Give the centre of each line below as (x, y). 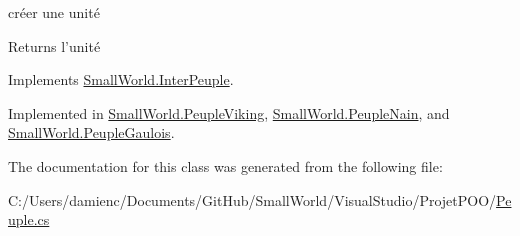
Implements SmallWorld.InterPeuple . (121, 79)
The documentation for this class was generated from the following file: (225, 165)
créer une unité (54, 12)
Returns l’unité (54, 45)
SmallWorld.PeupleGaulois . (91, 132)
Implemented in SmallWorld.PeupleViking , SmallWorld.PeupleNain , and (229, 112)
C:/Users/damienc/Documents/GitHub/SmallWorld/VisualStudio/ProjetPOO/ (252, 199)
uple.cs (29, 219)
